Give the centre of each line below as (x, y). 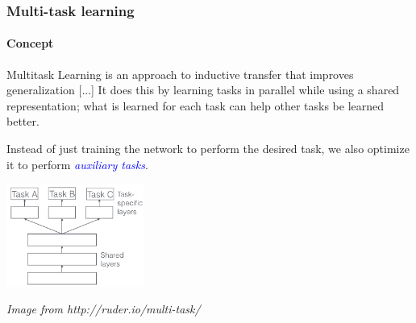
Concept (30, 43)
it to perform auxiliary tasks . (77, 164)
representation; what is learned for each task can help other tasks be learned (196, 105)
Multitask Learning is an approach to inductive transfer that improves (180, 74)
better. (23, 121)
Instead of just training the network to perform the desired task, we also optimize (208, 149)
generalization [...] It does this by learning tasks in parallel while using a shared (203, 90)
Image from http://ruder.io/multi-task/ (104, 309)
